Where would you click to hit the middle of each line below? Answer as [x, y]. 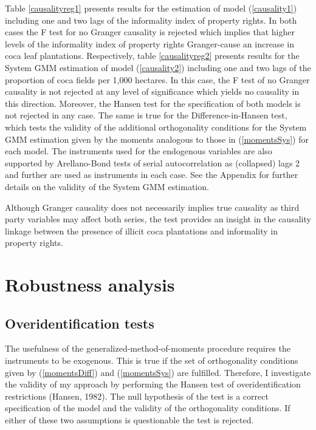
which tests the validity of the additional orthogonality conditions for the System [156, 127]
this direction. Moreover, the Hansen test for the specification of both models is [153, 103]
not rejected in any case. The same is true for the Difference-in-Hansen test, [146, 115]
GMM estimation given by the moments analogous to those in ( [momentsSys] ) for [157, 139]
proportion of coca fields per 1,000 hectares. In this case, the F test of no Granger [157, 79]
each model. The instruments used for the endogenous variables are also [139, 151]
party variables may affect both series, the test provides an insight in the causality [158, 219]
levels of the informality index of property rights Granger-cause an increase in [149, 43]
